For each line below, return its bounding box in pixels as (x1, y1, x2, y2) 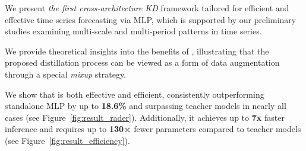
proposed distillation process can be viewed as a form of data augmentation (5, 56, 280, 69)
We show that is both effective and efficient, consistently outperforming (5, 88, 264, 100)
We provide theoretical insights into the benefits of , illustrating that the (5, 44, 269, 57)
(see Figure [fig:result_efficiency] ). (5, 134, 130, 146)
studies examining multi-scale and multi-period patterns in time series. (5, 25, 262, 37)
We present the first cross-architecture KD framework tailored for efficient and (5, 2, 289, 14)
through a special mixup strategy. (5, 68, 127, 80)
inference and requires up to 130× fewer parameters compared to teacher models (5, 123, 301, 135)
